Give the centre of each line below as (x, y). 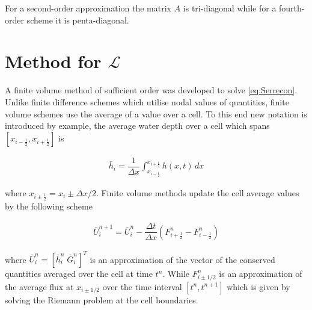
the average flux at (39, 286)
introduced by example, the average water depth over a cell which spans (137, 126)
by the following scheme (49, 206)
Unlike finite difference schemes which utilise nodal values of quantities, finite (147, 101)
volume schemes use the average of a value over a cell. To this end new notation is (156, 113)
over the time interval (142, 286)
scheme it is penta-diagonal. (78, 20)
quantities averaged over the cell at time (79, 274)
